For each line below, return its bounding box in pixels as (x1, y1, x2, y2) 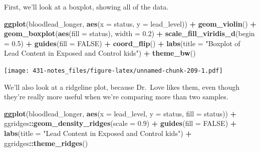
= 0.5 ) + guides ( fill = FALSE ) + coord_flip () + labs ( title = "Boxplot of (4, 38, 240, 48)
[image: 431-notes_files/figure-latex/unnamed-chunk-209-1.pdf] (4, 67, 223, 74)
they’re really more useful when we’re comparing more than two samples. (4, 91, 228, 102)
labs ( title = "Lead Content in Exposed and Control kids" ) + (4, 128, 192, 138)
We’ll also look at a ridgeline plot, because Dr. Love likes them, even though (4, 81, 240, 92)
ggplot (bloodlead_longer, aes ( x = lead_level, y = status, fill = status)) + (4, 108, 237, 118)
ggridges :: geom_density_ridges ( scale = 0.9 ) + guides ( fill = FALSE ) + (4, 118, 237, 128)
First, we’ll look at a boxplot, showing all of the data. (4, 2, 169, 12)
